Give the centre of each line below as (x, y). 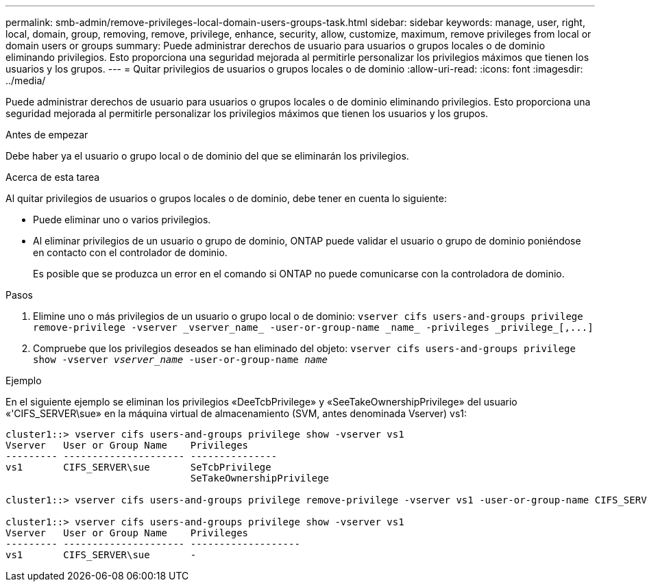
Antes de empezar (47, 135)
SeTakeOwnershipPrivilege (260, 478)
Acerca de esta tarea (53, 177)
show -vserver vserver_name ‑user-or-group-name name (180, 360)
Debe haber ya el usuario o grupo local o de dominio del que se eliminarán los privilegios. (207, 156)
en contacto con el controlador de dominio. (130, 252)
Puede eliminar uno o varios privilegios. (122, 220)
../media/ (26, 80)
